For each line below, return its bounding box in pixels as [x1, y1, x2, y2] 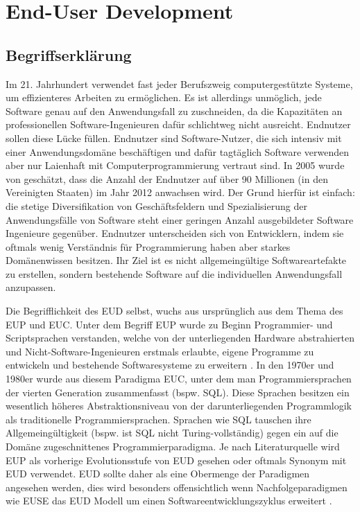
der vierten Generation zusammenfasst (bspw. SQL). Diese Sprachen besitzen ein [6, 385, 350, 399]
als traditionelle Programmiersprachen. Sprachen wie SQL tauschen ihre [6, 412, 311, 426]
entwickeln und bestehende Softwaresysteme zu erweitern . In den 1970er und [6, 357, 334, 372]
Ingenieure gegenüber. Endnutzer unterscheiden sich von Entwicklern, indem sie [6, 226, 344, 240]
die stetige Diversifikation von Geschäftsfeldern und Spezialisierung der [6, 198, 307, 213]
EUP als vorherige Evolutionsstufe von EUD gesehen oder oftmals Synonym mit [6, 452, 347, 467]
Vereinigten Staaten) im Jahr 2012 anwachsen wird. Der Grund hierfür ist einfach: [6, 185, 355, 200]
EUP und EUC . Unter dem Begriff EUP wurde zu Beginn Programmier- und [6, 317, 333, 331]
